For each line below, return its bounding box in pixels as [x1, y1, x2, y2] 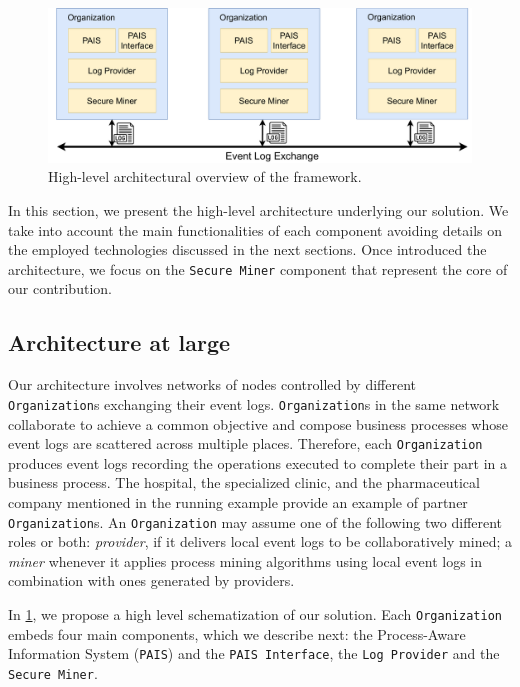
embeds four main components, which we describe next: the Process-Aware [8, 623, 466, 644]
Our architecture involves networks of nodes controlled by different [8, 374, 417, 395]
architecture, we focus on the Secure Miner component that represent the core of [8, 258, 508, 279]
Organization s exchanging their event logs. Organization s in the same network [8, 393, 500, 414]
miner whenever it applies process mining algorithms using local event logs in [8, 550, 483, 571]
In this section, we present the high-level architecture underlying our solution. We [8, 200, 509, 221]
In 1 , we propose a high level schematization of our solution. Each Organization [8, 604, 502, 624]
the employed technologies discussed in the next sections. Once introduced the [8, 239, 487, 260]
